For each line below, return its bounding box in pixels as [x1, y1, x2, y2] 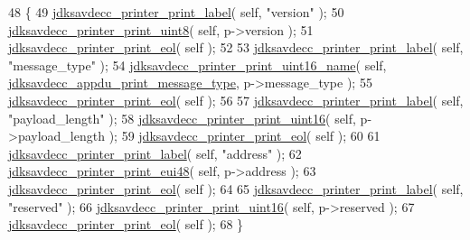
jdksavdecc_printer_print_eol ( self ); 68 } [8, 215, 244, 234]
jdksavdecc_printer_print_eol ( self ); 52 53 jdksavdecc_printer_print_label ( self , [8, 38, 464, 57]
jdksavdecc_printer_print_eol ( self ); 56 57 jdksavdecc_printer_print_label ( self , [8, 90, 464, 109]
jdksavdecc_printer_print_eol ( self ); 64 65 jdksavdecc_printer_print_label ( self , [8, 179, 464, 198]
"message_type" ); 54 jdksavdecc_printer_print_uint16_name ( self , [8, 55, 387, 74]
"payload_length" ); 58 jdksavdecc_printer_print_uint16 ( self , [8, 108, 356, 127]
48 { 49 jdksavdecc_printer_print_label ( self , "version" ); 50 [8, 3, 344, 21]
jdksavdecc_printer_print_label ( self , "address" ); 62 [8, 143, 302, 162]
